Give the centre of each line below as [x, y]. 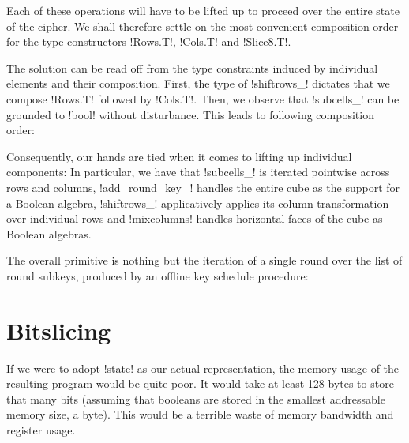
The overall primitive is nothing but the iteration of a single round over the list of [204, 260]
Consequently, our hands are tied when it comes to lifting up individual [179, 156]
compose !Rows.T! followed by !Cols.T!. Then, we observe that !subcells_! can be [203, 98]
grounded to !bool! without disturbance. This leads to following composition [190, 114]
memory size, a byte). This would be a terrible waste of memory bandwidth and [200, 414]
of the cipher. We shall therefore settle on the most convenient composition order [203, 26]
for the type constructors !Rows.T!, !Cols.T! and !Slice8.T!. [149, 41]
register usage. [41, 430]
